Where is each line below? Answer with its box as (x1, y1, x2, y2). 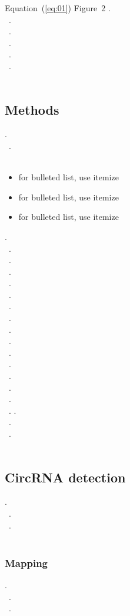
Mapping (5, 555, 48, 570)
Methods (5, 100, 59, 118)
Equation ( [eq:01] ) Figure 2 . (5, 2, 111, 14)
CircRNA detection (5, 468, 126, 486)
